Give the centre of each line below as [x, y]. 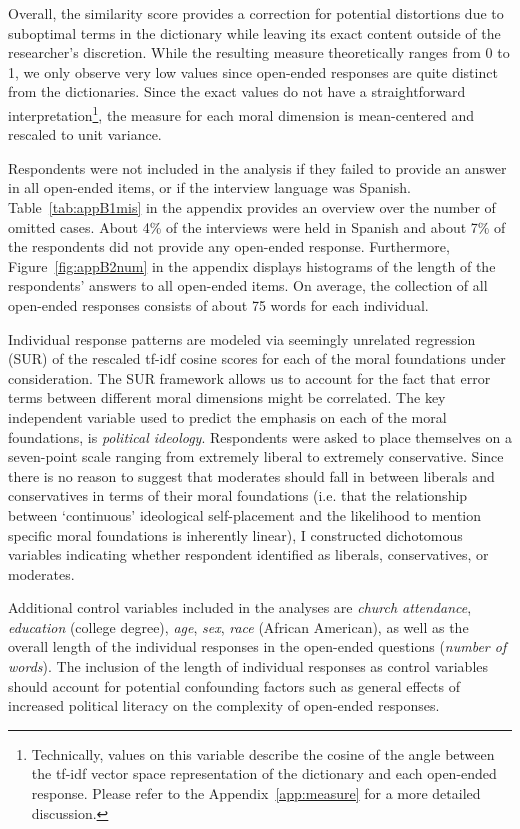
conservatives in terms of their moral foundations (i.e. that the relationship [238, 495]
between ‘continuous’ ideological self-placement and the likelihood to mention [245, 514]
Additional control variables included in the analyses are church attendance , [240, 607]
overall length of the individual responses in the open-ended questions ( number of [257, 646]
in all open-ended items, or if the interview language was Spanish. [209, 187]
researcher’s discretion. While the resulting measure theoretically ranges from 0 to [259, 52]
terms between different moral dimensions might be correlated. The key [227, 397]
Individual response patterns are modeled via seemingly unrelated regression [242, 338]
